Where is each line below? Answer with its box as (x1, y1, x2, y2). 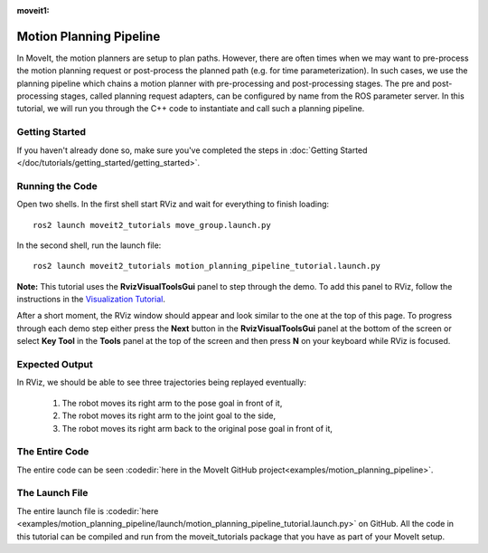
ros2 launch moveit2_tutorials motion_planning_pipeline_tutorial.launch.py (33, 261, 381, 272)
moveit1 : (16, 5, 50, 15)
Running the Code (16, 179, 99, 192)
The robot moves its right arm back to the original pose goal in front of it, (61, 423, 333, 434)
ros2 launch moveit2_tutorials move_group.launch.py (33, 220, 271, 230)
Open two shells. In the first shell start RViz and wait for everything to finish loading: (16, 199, 330, 210)
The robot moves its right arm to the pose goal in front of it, (61, 397, 283, 408)
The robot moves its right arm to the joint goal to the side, (61, 410, 276, 421)
